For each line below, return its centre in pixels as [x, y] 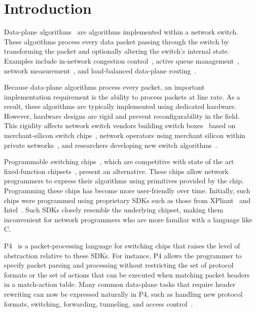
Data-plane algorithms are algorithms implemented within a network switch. [121, 32]
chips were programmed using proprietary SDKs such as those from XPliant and [127, 200]
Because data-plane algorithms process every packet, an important [104, 87]
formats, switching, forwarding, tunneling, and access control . [98, 303]
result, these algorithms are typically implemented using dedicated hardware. [120, 106]
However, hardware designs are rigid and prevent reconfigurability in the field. [122, 116]
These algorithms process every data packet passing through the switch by [116, 41]
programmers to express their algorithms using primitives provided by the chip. [124, 181]
